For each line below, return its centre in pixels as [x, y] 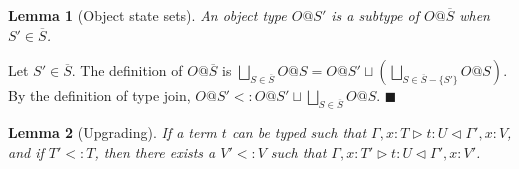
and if [26, 151]
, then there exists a [155, 151]
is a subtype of [375, 15]
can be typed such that [299, 131]
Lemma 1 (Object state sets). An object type [147, 15]
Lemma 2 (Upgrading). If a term [112, 131]
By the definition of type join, [99, 95]
